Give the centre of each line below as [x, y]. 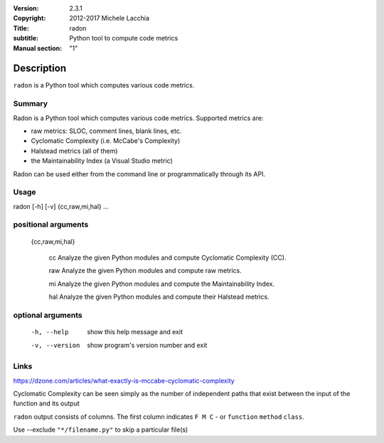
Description [40, 69]
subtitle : [26, 38]
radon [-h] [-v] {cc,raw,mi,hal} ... [61, 206]
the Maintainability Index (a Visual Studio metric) [102, 161]
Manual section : [38, 48]
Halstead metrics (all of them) [74, 151]
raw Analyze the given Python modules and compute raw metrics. [145, 271]
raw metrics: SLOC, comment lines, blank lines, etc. [106, 131]
